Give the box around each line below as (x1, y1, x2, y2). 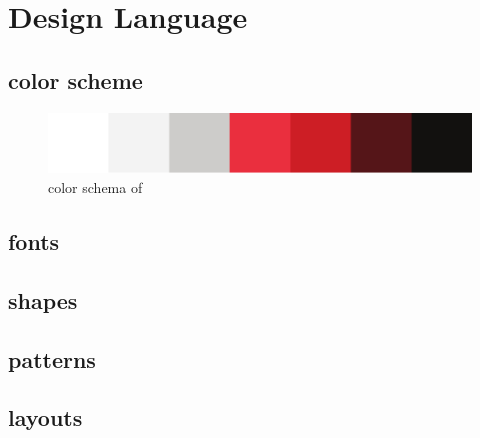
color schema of (48, 176, 143, 197)
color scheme (8, 64, 143, 95)
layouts (8, 402, 83, 433)
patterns (8, 343, 96, 374)
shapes (8, 284, 78, 315)
